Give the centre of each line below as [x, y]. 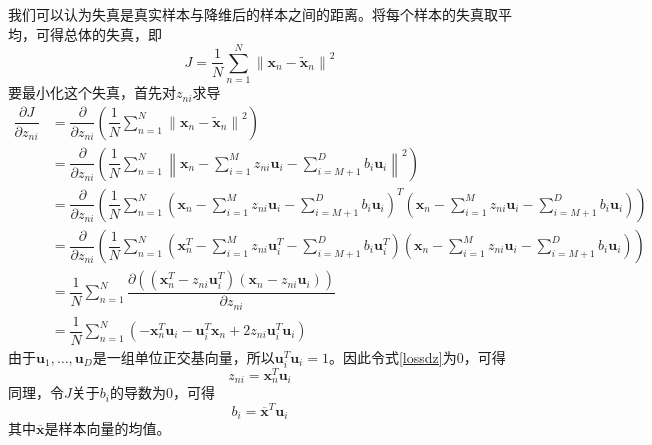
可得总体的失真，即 [98, 33]
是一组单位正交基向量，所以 [183, 356]
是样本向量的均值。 [107, 428]
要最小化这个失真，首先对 [92, 92]
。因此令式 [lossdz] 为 [392, 356]
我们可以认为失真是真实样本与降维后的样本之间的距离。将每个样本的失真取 [253, 14]
